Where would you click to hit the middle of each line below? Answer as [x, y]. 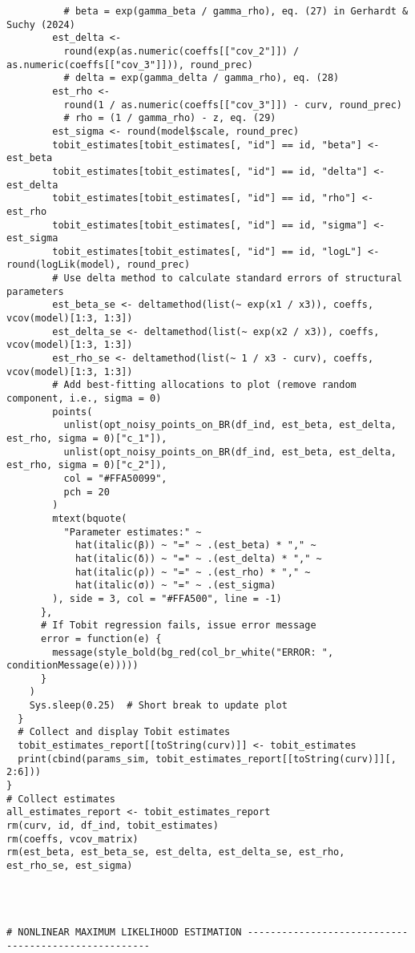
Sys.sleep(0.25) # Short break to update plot [158, 706]
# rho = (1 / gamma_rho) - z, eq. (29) [170, 118]
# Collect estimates [61, 799]
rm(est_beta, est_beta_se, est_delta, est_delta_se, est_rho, [176, 852]
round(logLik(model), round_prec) [99, 265]
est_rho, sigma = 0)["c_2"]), [87, 465]
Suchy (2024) [41, 24]
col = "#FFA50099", [115, 478]
